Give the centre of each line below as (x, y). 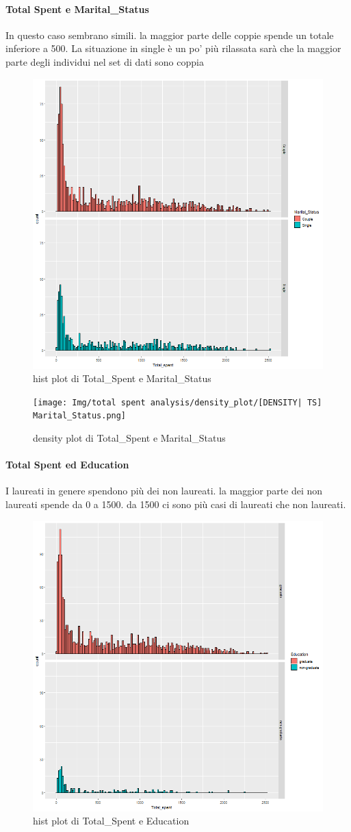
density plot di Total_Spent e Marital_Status (129, 438)
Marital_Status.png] (80, 416)
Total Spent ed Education (67, 465)
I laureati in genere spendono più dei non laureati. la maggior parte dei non (164, 491)
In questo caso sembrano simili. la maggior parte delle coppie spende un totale (170, 35)
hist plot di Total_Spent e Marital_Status (122, 378)
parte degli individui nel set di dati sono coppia (105, 61)
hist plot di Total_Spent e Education (111, 821)
